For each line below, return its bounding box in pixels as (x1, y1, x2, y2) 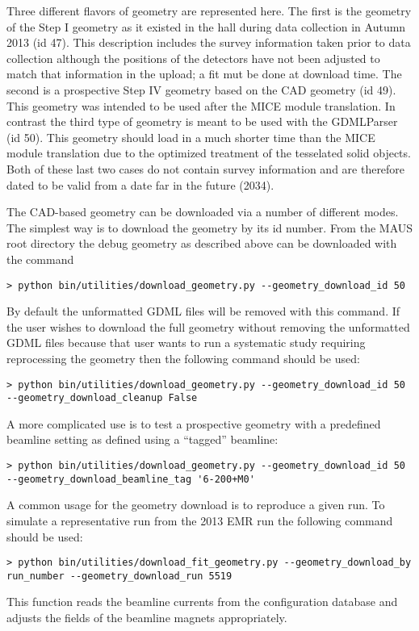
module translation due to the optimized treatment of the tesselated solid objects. (6, 144, 411, 161)
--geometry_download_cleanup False (6, 392, 198, 404)
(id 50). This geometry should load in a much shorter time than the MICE (6, 128, 375, 145)
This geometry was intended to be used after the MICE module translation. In (6, 97, 396, 114)
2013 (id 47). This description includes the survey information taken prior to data (6, 34, 411, 51)
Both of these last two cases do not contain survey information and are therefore (6, 160, 405, 177)
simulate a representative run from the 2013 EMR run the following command (6, 512, 393, 529)
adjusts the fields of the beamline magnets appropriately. (6, 609, 287, 626)
